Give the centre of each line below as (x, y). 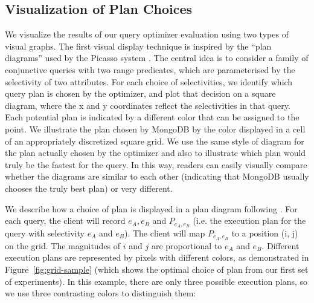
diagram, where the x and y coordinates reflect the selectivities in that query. (148, 105)
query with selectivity (45, 233)
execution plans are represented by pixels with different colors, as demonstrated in (157, 257)
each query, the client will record (65, 220)
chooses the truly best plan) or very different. (89, 188)
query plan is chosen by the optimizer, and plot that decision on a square (140, 93)
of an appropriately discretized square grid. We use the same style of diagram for (155, 141)
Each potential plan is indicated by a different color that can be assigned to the (152, 117)
